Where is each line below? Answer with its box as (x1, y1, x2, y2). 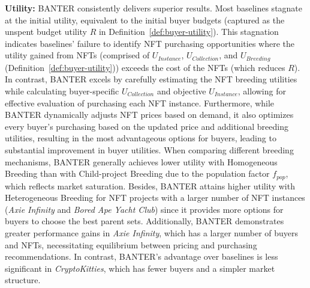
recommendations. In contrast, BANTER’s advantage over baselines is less (5, 250, 278, 263)
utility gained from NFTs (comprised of (5, 49, 150, 61)
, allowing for (237, 85, 286, 97)
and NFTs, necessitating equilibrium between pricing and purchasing (5, 238, 257, 251)
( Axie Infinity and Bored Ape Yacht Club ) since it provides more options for (5, 203, 284, 215)
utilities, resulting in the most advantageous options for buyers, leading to (5, 132, 276, 144)
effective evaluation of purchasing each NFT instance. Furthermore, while (5, 96, 275, 109)
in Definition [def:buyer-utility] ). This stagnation (98, 25, 279, 38)
